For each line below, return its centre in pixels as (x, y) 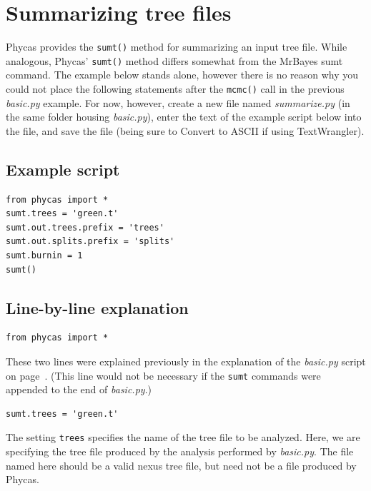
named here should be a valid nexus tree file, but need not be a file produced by (181, 465)
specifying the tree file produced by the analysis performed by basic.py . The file (180, 451)
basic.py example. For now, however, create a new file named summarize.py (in (178, 102)
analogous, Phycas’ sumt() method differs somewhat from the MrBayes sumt (174, 60)
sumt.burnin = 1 (44, 256)
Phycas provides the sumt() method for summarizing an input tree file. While (177, 47)
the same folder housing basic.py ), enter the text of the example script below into (184, 117)
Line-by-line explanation (97, 307)
